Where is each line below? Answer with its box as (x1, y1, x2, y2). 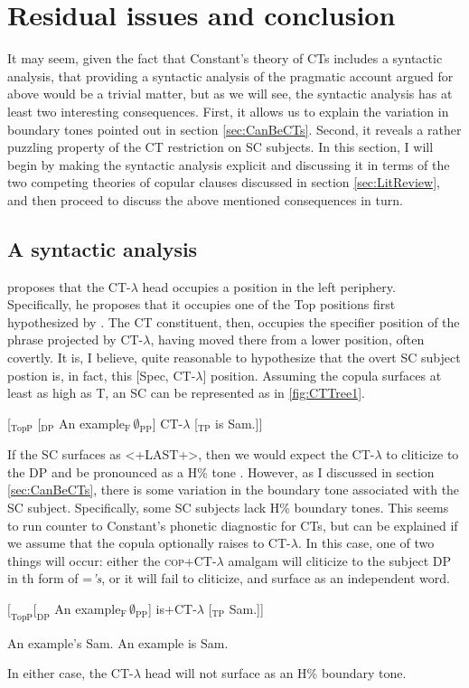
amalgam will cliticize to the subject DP (228, 551, 452, 570)
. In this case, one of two (297, 533, 435, 552)
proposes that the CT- (7, 277, 131, 296)
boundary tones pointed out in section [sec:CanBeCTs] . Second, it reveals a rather (7, 119, 462, 138)
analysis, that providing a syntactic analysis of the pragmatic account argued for (7, 66, 454, 85)
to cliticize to (386, 445, 459, 464)
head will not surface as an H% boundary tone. (145, 664, 407, 683)
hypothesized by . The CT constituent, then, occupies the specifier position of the (7, 312, 460, 331)
